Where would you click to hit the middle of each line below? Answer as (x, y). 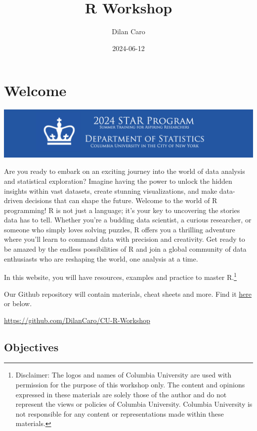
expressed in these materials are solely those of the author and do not (121, 394)
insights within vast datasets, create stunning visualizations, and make (111, 190)
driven (14, 200)
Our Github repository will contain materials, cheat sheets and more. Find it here (128, 294)
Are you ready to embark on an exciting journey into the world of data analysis (125, 171)
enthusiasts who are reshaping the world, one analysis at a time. (101, 258)
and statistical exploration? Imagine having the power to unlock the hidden (118, 181)
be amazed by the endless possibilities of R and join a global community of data (125, 249)
